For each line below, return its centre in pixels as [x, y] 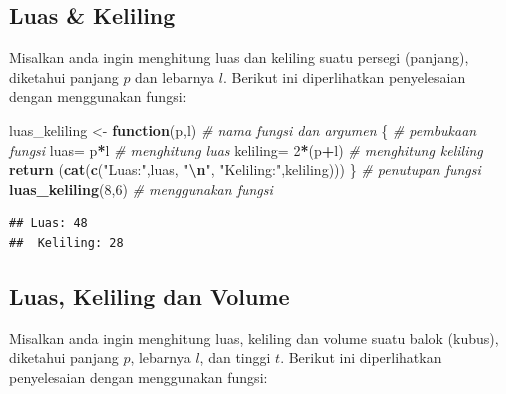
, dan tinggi [235, 357]
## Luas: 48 [48, 223]
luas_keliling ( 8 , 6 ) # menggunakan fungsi [141, 188]
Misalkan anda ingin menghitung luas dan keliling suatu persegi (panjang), [239, 57]
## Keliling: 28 [66, 242]
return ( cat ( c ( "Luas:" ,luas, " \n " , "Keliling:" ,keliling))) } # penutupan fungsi [245, 169]
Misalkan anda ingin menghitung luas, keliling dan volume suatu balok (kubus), [254, 337]
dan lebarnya [175, 76]
